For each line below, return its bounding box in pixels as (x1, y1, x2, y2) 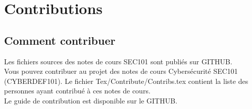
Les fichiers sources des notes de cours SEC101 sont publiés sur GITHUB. (4, 56, 232, 66)
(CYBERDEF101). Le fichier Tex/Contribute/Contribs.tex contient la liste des (4, 75, 248, 86)
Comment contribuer (4, 32, 116, 48)
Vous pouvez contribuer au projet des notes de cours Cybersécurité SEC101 (4, 66, 238, 76)
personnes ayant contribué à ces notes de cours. (4, 85, 150, 96)
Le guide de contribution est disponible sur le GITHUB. (4, 95, 178, 105)
